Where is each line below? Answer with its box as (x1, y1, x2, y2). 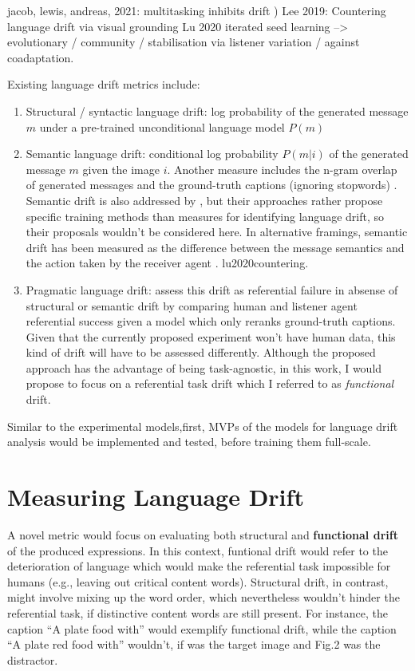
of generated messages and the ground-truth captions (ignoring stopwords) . (26, 176, 397, 193)
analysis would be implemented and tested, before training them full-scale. (7, 433, 371, 450)
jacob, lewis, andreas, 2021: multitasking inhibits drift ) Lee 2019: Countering (7, 2, 386, 18)
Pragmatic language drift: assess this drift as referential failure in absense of (26, 281, 398, 298)
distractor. (7, 651, 58, 668)
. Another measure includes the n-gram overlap (167, 160, 397, 177)
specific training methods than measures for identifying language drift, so (26, 207, 384, 224)
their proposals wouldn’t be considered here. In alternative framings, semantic (26, 223, 408, 240)
